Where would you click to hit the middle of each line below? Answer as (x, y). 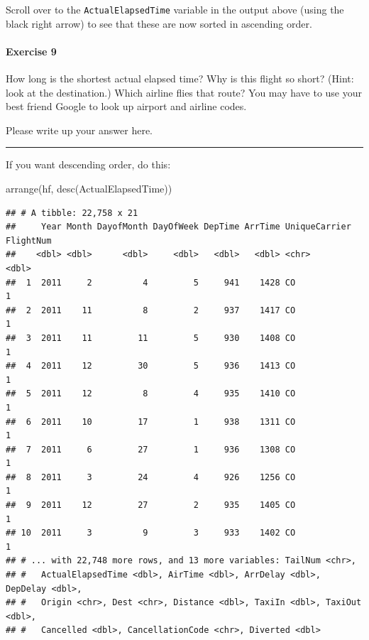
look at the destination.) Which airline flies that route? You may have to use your (184, 92)
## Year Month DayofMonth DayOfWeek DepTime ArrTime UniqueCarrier (178, 227)
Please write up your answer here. (79, 130)
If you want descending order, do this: (88, 164)
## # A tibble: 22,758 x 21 (72, 213)
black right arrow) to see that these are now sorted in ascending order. (159, 23)
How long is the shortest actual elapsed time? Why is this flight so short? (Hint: (180, 78)
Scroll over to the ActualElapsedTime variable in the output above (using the (175, 9)
